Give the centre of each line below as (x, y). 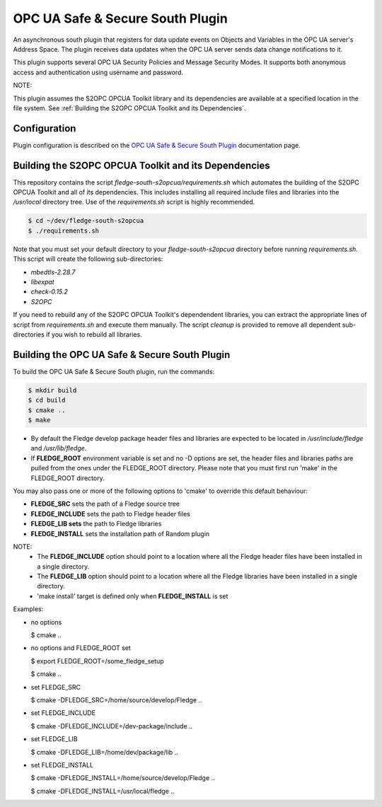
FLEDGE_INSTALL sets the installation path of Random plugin (120, 533)
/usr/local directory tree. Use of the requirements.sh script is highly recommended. (134, 202)
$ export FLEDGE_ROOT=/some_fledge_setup (97, 661)
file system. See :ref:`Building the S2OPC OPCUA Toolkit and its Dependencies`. (129, 108)
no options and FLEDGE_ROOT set (81, 648)
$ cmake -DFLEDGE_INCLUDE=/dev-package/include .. (112, 726)
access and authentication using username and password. (98, 72)
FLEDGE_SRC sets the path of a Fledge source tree (105, 504)
